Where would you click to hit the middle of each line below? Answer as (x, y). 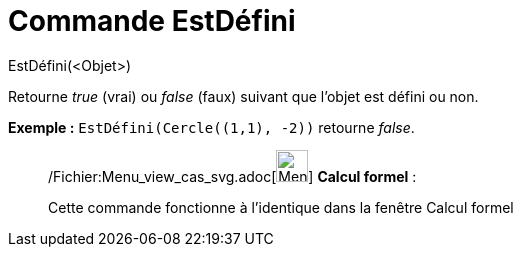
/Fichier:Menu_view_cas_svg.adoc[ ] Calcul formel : (232, 176)
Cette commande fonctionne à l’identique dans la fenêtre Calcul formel (281, 207)
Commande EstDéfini (152, 21)
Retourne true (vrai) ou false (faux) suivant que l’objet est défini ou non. (243, 96)
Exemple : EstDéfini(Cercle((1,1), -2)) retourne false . (211, 127)
